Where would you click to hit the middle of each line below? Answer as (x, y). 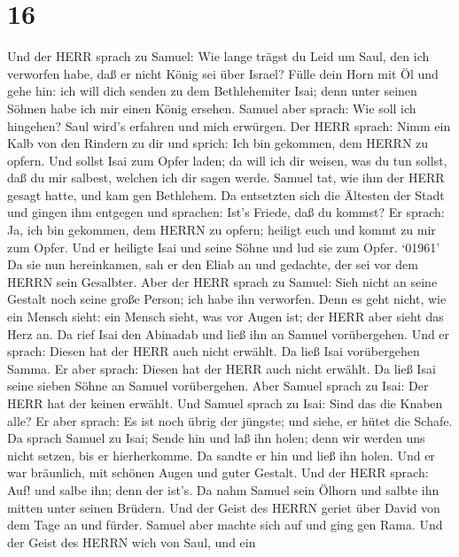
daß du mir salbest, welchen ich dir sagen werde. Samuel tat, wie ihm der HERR (226, 178)
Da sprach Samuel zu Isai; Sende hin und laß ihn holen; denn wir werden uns (216, 438)
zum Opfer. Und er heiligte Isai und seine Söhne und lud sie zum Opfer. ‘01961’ (224, 247)
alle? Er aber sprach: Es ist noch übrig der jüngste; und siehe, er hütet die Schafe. (230, 420)
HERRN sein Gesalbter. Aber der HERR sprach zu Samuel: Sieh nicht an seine (222, 281)
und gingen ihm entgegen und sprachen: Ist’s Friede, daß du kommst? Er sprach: (226, 212)
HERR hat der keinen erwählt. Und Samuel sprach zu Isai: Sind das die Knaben (225, 403)
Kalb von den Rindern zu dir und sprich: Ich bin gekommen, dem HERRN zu (218, 143)
